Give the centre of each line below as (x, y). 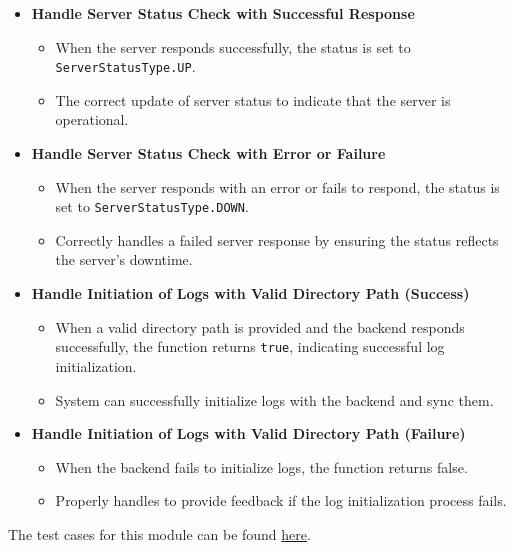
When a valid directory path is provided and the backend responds (260, 326)
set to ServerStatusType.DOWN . (152, 206)
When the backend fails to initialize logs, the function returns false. (261, 466)
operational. (92, 119)
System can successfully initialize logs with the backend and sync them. (274, 399)
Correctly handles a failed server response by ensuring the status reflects (277, 239)
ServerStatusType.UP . (125, 66)
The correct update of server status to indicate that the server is (253, 99)
